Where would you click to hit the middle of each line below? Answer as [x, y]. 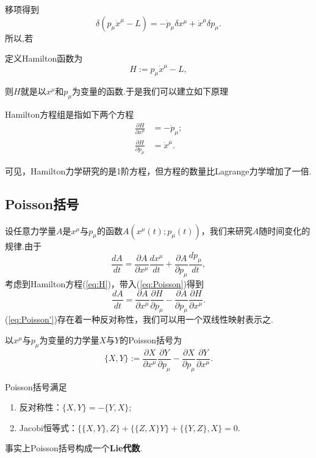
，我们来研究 [227, 230]
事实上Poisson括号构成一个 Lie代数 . [74, 448]
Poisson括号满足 [36, 386]
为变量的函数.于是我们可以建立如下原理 [150, 91]
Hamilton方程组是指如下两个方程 [70, 114]
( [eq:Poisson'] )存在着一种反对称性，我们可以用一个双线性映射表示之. [139, 319]
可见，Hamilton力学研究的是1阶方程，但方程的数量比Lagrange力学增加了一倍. [158, 170]
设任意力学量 [31, 230]
